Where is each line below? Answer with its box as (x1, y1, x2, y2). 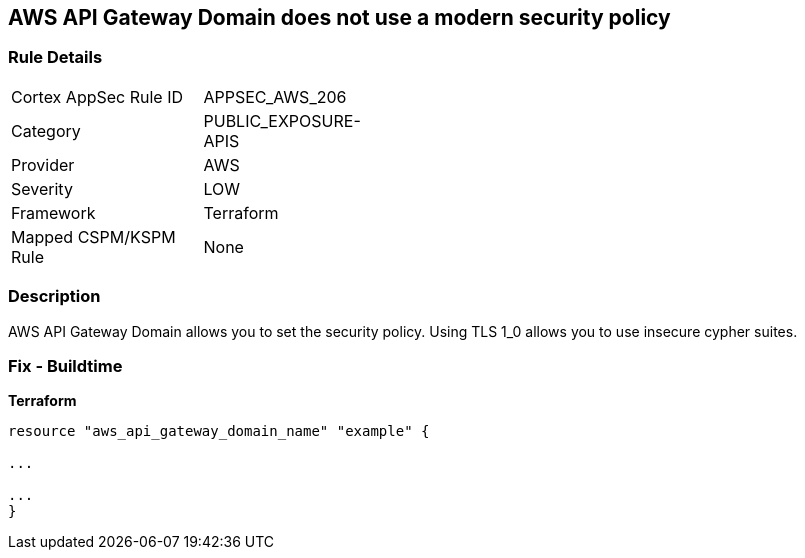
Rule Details (8, 47, 103, 68)
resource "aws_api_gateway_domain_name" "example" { (8, 423, 430, 440)
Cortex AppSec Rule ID (11, 86, 184, 107)
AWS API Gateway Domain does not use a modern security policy (8, 5, 671, 30)
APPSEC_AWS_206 (203, 86, 347, 107)
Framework (11, 202, 96, 223)
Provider (11, 154, 75, 175)
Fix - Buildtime (8, 355, 123, 376)
